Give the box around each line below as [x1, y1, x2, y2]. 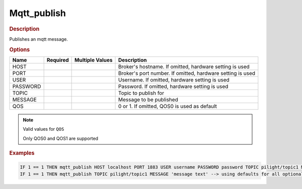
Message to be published [118, 96, 178, 103]
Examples [9, 150, 35, 157]
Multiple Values [74, 56, 113, 63]
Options [9, 46, 30, 53]
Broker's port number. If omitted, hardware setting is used [118, 69, 256, 76]
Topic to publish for [118, 89, 165, 97]
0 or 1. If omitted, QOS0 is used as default [118, 103, 217, 110]
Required [46, 56, 69, 63]
